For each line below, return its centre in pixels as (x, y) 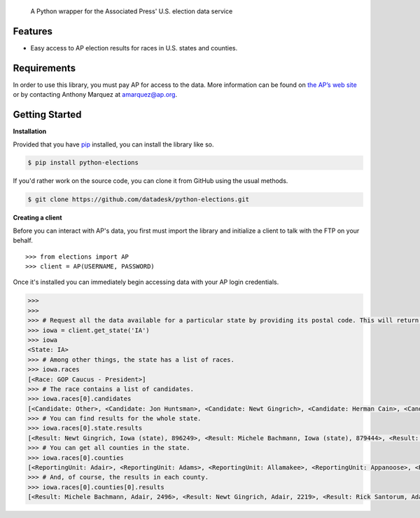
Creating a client (37, 218)
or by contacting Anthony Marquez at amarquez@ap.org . (95, 95)
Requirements (44, 68)
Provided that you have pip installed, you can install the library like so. (113, 144)
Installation (30, 131)
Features (33, 31)
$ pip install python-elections (83, 163)
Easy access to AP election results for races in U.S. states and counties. (134, 48)
